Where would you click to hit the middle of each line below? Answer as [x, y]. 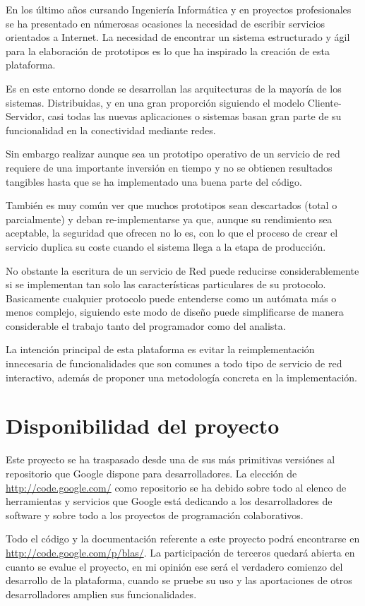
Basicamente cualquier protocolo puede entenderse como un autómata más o [171, 298]
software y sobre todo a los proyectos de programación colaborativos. [155, 515]
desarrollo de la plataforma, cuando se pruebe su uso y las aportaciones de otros [179, 580]
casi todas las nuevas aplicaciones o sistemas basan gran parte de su [195, 116]
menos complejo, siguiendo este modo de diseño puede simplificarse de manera [175, 312]
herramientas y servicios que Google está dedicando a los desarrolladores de [169, 501]
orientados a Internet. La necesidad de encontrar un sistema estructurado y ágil [178, 37]
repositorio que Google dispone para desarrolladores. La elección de [151, 473]
